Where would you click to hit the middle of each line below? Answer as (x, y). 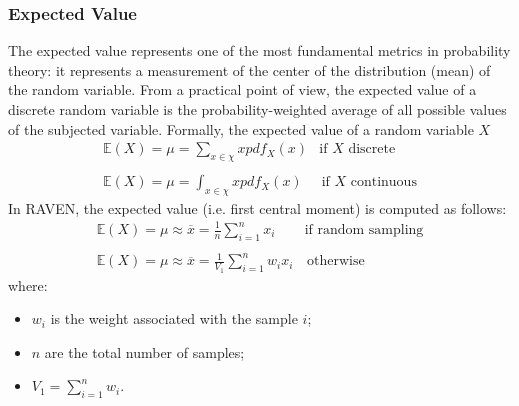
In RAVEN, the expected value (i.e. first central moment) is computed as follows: (257, 207)
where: (28, 284)
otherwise (335, 261)
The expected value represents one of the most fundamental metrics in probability (259, 50)
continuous (383, 182)
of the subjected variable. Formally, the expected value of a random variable (241, 128)
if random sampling (364, 230)
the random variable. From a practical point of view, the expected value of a (242, 89)
